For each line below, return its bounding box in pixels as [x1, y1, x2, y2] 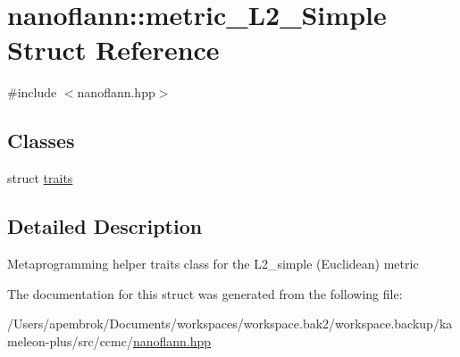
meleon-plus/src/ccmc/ [7, 331, 133, 350]
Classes [7, 127, 75, 154]
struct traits [7, 169, 73, 187]
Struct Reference [7, 31, 220, 68]
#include [7, 83, 57, 102]
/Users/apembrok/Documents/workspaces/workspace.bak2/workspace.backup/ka [7, 314, 453, 333]
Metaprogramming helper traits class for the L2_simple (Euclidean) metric [7, 253, 419, 272]
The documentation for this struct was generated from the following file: [7, 284, 403, 303]
